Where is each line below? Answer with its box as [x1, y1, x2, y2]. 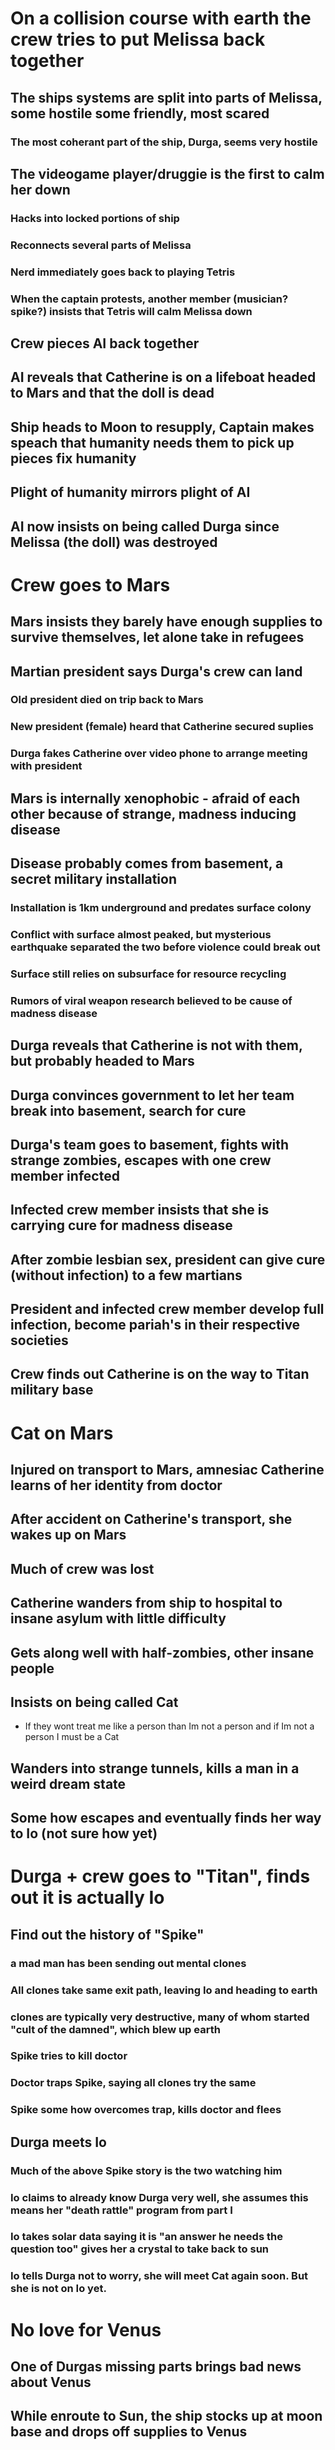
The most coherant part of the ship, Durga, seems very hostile [10, 135, 318, 149]
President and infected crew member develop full [10, 1301, 325, 1318]
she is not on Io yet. [10, 2282, 107, 2296]
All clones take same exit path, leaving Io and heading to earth [10, 1983, 318, 1997]
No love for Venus [10, 2318, 162, 2341]
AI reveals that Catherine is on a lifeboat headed [10, 369, 317, 386]
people [10, 1660, 55, 1677]
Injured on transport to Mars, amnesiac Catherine [10, 1462, 325, 1479]
